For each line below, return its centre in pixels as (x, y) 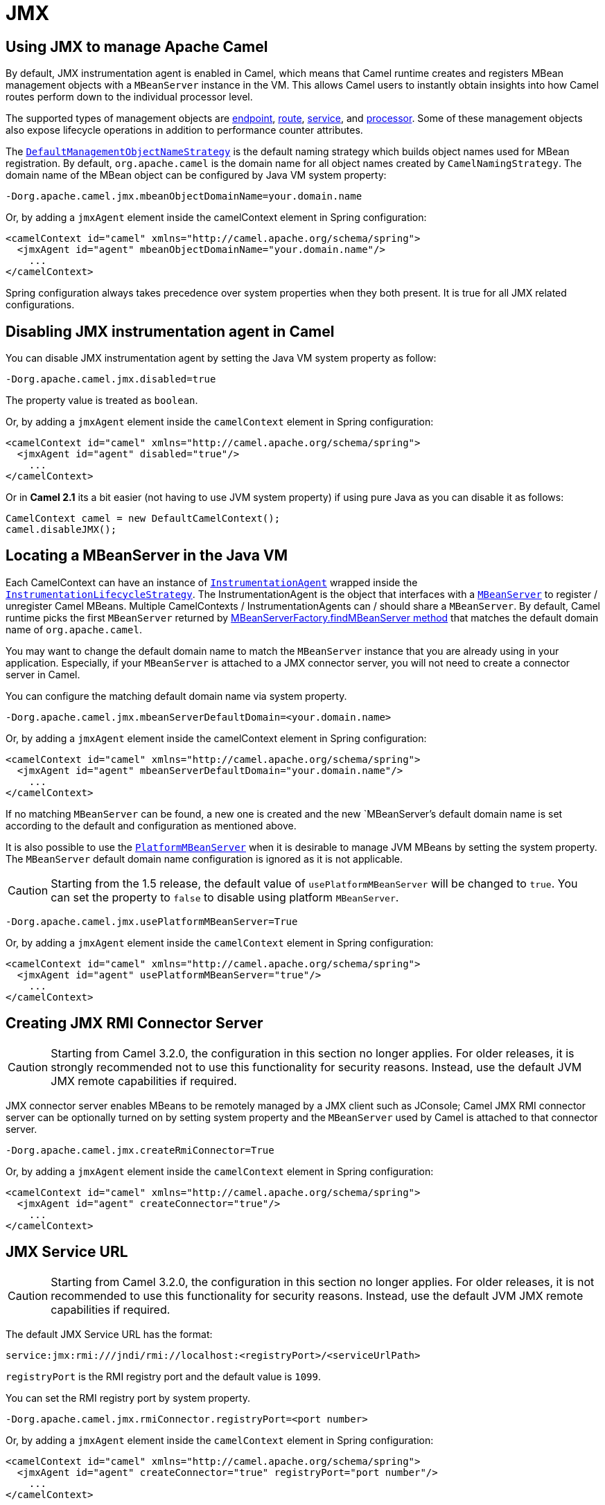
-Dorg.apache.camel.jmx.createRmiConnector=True (140, 1150)
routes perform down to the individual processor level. (129, 97)
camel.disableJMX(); (61, 530)
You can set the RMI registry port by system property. (128, 1398)
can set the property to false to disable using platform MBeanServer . (225, 897)
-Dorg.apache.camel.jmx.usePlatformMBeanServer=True (152, 921)
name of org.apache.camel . (74, 629)
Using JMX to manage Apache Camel (137, 46)
